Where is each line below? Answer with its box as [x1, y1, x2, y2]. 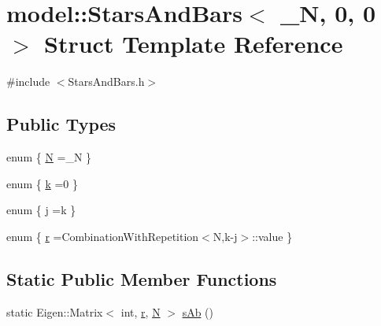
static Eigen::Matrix [6, 303, 103, 320]
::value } [252, 228, 293, 244]
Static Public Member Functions [6, 266, 277, 291]
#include [6, 73, 50, 90]
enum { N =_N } [6, 149, 92, 165]
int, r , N [120, 303, 161, 320]
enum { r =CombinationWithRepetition [6, 228, 199, 244]
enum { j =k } [6, 202, 76, 218]
